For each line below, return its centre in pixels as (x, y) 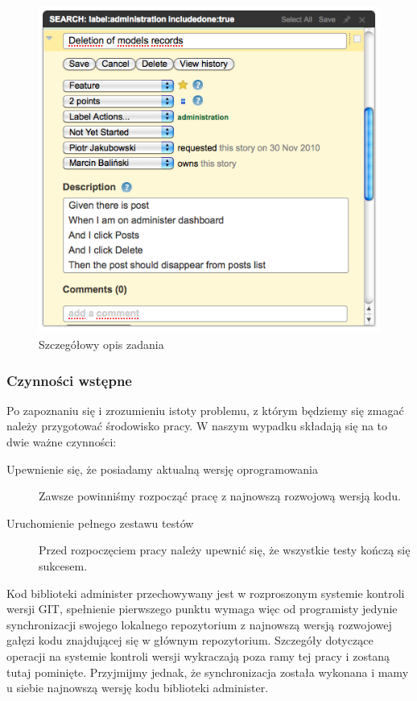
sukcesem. (63, 566)
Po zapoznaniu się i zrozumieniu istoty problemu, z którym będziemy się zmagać (205, 410)
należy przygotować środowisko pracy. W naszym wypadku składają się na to (197, 426)
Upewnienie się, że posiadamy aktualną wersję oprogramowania (162, 469)
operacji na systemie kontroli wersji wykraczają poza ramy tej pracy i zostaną (198, 655)
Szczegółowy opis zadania (101, 344)
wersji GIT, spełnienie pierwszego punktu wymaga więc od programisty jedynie (202, 609)
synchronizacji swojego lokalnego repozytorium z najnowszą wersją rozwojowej (199, 624)
